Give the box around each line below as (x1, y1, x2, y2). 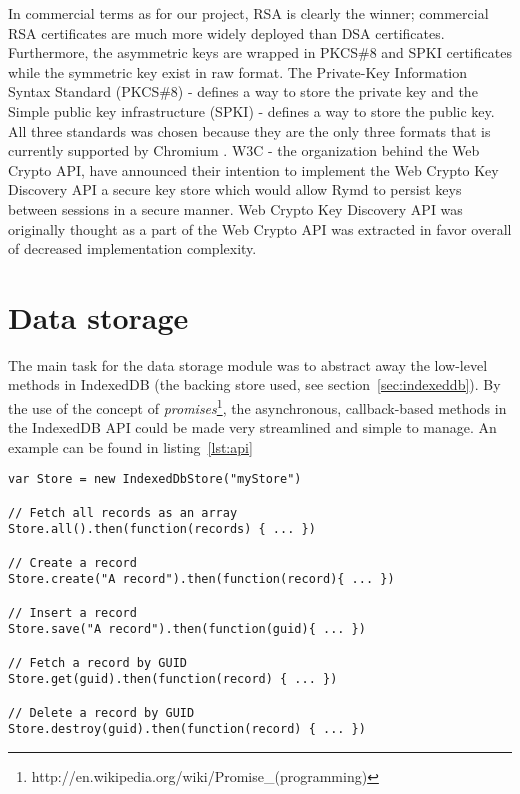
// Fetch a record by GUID (8, 655, 187, 670)
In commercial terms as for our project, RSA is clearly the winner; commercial (8, 3, 489, 23)
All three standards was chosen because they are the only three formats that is (8, 120, 491, 141)
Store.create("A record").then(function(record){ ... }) (8, 572, 395, 587)
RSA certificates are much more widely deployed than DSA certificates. (8, 22, 445, 43)
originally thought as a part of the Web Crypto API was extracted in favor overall (8, 218, 512, 239)
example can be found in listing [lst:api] (8, 436, 253, 457)
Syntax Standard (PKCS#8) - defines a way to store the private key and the (8, 81, 478, 102)
